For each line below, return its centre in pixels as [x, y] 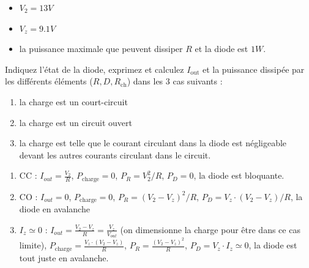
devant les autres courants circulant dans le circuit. [115, 154]
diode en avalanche [54, 209]
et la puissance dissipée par [253, 69]
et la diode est [222, 49]
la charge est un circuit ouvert [76, 122]
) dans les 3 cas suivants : [175, 81]
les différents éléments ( [49, 81]
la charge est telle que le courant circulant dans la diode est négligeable [153, 143]
